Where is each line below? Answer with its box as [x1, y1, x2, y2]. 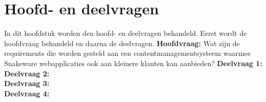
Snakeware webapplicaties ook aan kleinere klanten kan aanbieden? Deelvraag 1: [4, 57, 262, 68]
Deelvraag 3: [4, 78, 50, 89]
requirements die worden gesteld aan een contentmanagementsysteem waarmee [4, 48, 251, 58]
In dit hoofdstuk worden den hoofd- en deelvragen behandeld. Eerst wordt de [4, 28, 247, 38]
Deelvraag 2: [4, 68, 50, 78]
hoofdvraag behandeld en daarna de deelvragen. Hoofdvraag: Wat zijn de [4, 37, 240, 48]
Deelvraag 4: [4, 88, 50, 98]
